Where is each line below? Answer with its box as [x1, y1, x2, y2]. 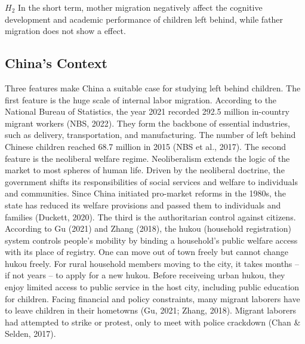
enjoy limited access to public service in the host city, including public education [5, 281, 300, 293]
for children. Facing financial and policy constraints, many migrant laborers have [5, 292, 300, 305]
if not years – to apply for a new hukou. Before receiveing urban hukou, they [5, 269, 285, 281]
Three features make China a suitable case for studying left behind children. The [5, 81, 301, 94]
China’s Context [5, 54, 107, 72]
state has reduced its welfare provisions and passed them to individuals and [5, 198, 281, 211]
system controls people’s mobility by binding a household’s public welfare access [5, 234, 298, 246]
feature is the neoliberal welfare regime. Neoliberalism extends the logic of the [5, 152, 290, 164]
